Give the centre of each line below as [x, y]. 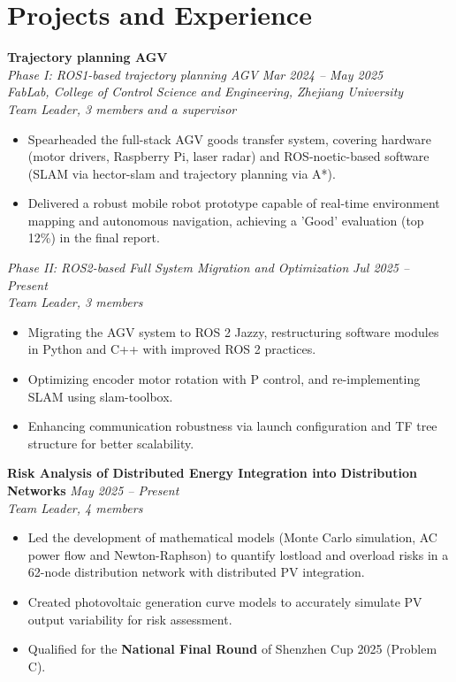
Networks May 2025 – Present [93, 490]
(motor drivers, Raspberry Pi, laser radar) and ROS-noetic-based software [228, 156]
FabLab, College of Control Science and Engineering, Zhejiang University [205, 92]
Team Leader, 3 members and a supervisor [122, 108]
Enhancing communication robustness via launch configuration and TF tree [232, 426]
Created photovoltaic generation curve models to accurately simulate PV [225, 601]
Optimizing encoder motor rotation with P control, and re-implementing [224, 379]
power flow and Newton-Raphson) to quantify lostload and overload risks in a [238, 554]
